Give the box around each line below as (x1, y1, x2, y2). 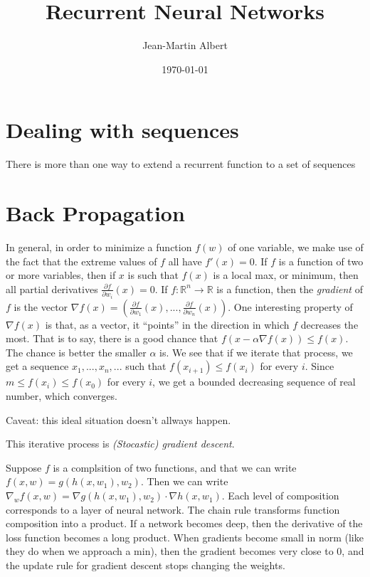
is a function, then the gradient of (216, 281, 363, 296)
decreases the (300, 317, 359, 332)
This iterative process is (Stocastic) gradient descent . (6, 436, 235, 451)
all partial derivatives (6, 281, 98, 296)
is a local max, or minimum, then (213, 268, 359, 282)
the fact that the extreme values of (6, 253, 157, 268)
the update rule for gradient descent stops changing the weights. (6, 558, 285, 573)
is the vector (14, 299, 68, 314)
